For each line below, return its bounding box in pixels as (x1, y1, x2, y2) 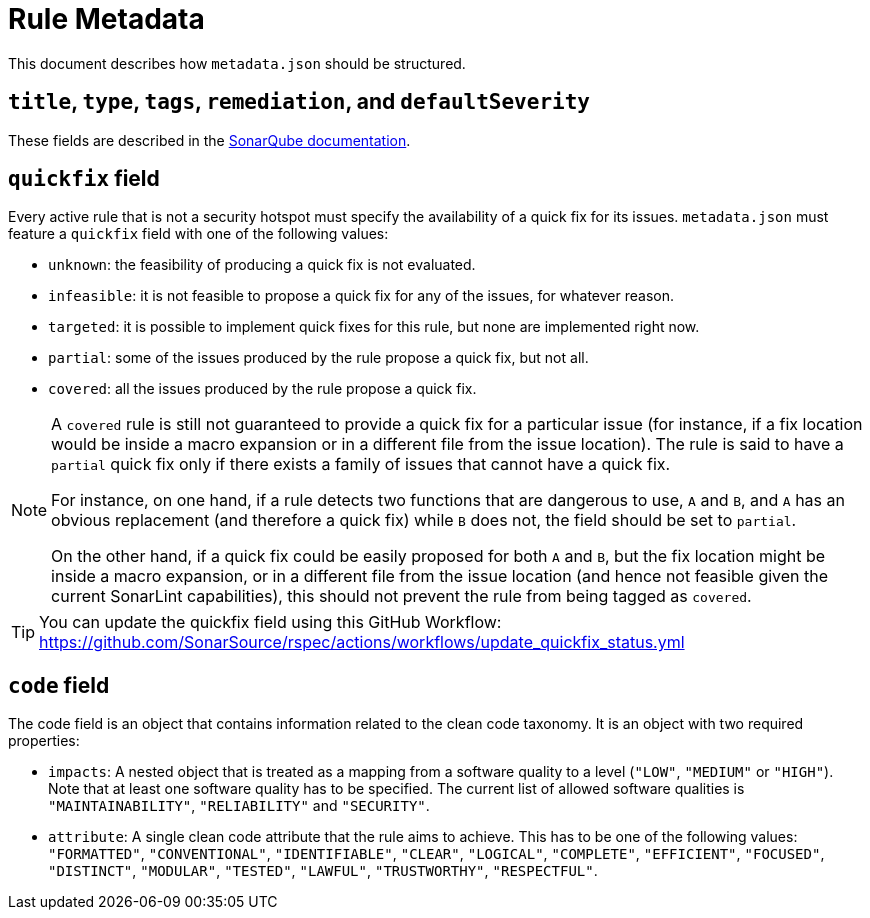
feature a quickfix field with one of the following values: (8, 225, 389, 243)
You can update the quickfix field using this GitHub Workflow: (39, 612, 502, 633)
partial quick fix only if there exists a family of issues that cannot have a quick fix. (51, 454, 671, 475)
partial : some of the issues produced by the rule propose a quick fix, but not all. (48, 349, 589, 367)
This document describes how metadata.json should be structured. (8, 54, 466, 72)
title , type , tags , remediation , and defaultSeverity (8, 89, 590, 115)
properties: (8, 732, 80, 750)
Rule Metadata (8, 2, 205, 36)
